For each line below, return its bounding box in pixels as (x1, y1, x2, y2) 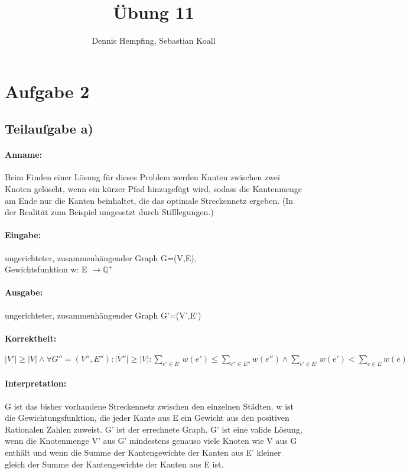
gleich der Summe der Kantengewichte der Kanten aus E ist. (5, 457, 224, 470)
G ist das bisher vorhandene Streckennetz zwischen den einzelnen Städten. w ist (5, 400, 294, 412)
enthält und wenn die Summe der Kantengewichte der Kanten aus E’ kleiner (5, 446, 281, 458)
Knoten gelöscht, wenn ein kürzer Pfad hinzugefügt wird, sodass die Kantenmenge (5, 183, 302, 195)
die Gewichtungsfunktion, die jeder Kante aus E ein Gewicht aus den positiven (5, 411, 289, 424)
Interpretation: (5, 377, 67, 389)
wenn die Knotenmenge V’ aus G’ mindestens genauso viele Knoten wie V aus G (5, 434, 297, 447)
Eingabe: (5, 229, 41, 241)
